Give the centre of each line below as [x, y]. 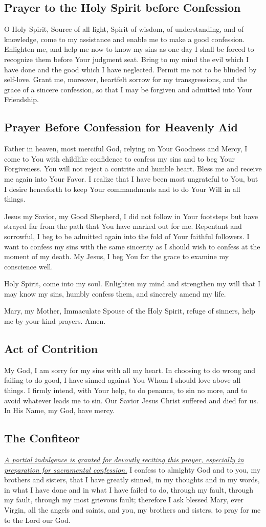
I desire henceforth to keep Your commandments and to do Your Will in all [122, 189]
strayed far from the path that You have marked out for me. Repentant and [123, 226]
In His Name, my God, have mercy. [60, 410]
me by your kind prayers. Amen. [55, 321]
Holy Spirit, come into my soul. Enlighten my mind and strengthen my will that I [132, 284]
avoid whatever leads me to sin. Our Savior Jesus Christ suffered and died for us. [131, 400]
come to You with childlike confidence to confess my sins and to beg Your [120, 158]
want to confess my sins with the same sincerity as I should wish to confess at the [132, 246]
